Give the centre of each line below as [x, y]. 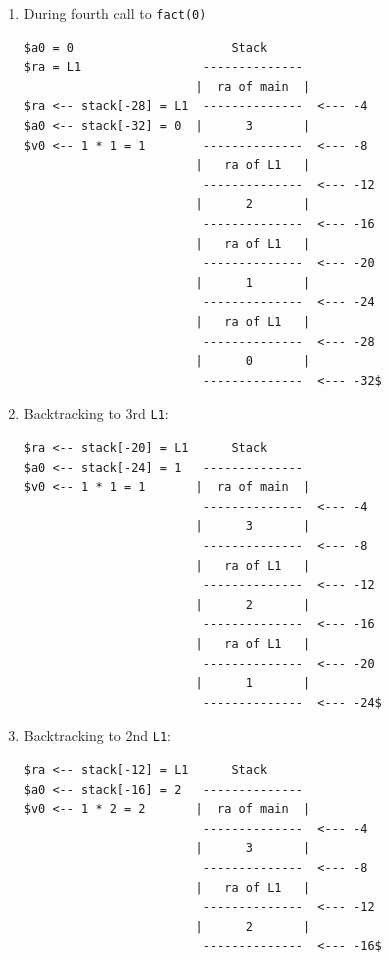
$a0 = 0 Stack [145, 47]
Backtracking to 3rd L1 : [96, 413]
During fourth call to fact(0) [115, 13]
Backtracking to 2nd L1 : [97, 735]
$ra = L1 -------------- [163, 67]
